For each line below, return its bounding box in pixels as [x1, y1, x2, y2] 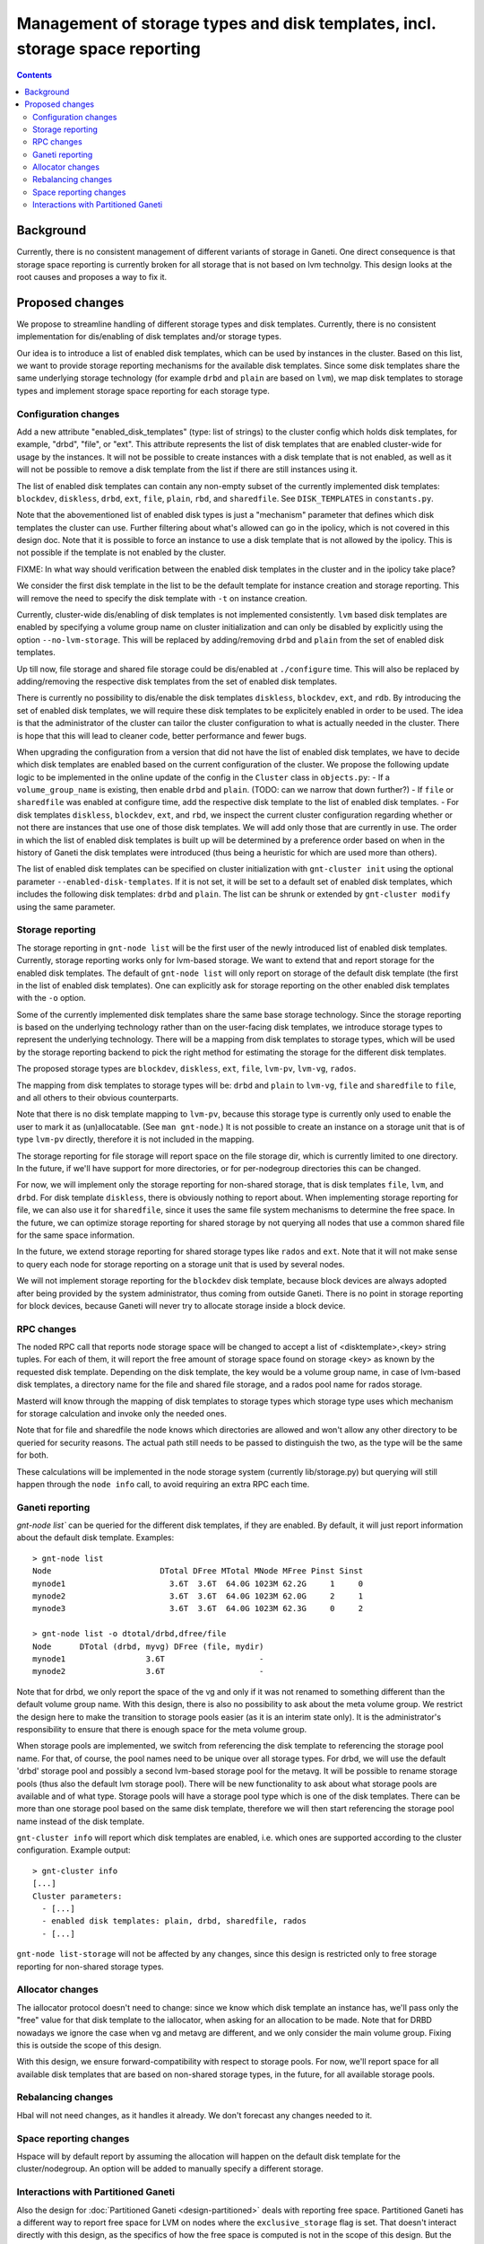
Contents [16, 70, 53, 81]
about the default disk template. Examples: [16, 1532, 175, 1543]
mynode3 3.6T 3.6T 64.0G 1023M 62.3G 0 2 [32, 1603, 364, 1614]
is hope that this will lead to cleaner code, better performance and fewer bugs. [16, 730, 307, 741]
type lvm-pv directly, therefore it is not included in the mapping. [16, 1134, 255, 1144]
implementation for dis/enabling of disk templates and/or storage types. [16, 331, 282, 342]
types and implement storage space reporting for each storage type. [16, 385, 271, 396]
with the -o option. [16, 993, 87, 1004]
